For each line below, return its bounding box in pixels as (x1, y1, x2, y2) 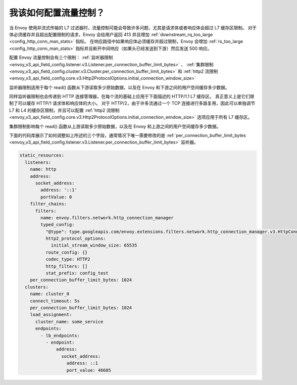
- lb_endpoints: (40, 333, 80, 338)
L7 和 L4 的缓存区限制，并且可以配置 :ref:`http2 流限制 (9, 107, 120, 113)
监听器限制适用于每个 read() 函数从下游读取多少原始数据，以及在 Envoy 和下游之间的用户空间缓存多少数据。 (9, 84, 230, 90)
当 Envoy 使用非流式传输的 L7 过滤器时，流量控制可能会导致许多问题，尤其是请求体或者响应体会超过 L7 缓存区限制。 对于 (9, 25, 257, 31)
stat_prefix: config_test (45, 270, 109, 276)
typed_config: (40, 222, 75, 228)
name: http (30, 166, 56, 172)
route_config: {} (45, 249, 88, 255)
